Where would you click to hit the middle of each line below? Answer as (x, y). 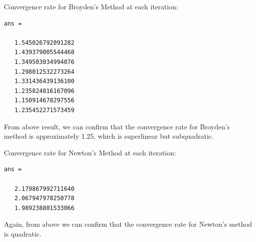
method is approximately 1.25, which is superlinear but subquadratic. (109, 136)
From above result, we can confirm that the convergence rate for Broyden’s (117, 126)
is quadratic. (23, 233)
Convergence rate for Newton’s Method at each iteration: (90, 152)
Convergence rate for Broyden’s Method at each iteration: (91, 6)
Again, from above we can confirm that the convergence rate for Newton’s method (128, 224)
